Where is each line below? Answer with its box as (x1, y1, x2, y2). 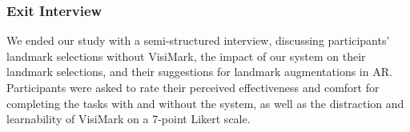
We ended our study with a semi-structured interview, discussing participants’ (6, 32, 390, 49)
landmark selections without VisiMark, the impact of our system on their (6, 47, 366, 64)
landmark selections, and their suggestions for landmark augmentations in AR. (6, 63, 392, 80)
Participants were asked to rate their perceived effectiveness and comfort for (6, 79, 380, 95)
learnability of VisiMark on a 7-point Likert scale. (6, 110, 251, 127)
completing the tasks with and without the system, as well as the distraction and (6, 94, 404, 111)
